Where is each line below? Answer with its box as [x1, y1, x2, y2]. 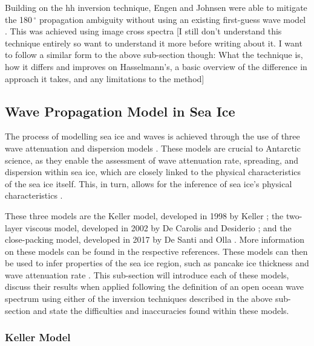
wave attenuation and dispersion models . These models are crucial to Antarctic [5, 141, 301, 154]
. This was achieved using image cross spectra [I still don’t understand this [5, 25, 282, 37]
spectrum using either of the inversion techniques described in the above [5, 292, 273, 305]
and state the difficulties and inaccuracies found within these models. [33, 304, 289, 316]
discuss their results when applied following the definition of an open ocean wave [5, 280, 304, 293]
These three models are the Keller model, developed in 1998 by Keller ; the [5, 209, 284, 222]
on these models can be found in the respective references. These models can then [5, 245, 308, 257]
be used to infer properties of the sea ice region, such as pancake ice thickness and [5, 257, 309, 269]
